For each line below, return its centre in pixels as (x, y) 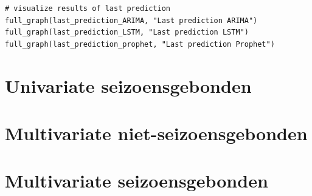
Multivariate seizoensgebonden (137, 181)
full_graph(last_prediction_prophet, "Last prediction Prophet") (140, 44)
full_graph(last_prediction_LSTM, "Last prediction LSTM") (127, 32)
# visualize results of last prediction (88, 8)
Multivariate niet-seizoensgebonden (156, 133)
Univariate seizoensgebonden (128, 85)
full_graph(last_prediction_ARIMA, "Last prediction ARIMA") (131, 20)
